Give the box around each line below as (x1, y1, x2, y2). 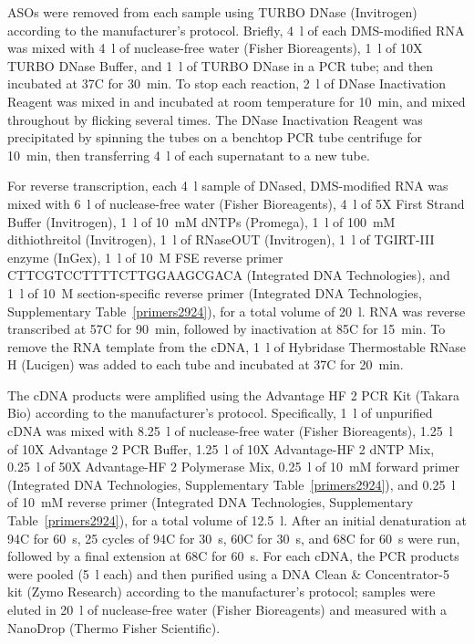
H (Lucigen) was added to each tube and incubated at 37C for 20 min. (7, 355, 404, 374)
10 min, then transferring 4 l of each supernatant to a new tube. (7, 145, 370, 164)
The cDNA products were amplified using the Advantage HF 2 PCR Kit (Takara (7, 385, 460, 404)
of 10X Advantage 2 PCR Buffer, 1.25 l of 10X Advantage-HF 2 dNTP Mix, (7, 439, 435, 458)
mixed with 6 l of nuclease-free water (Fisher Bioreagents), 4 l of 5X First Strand (7, 193, 465, 213)
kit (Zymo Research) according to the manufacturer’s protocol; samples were (7, 582, 436, 601)
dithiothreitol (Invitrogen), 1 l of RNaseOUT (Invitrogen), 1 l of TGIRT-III (7, 230, 435, 249)
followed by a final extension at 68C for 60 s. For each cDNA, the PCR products (7, 546, 459, 566)
